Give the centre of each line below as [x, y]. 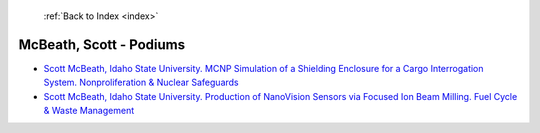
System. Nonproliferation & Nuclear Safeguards [141, 82]
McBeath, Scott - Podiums [102, 44]
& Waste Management [89, 111]
